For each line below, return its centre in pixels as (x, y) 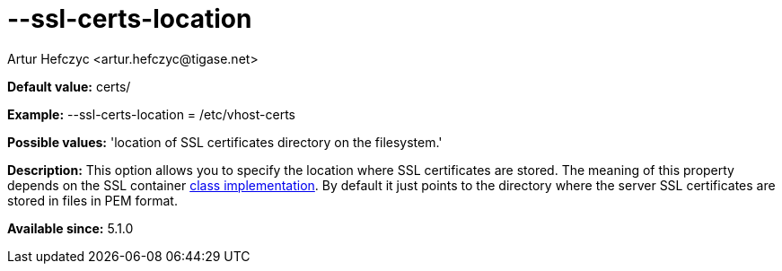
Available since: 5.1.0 (70, 228)
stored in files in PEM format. (92, 200)
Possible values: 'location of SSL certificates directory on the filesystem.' (225, 142)
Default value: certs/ (69, 86)
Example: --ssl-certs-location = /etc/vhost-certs (151, 114)
